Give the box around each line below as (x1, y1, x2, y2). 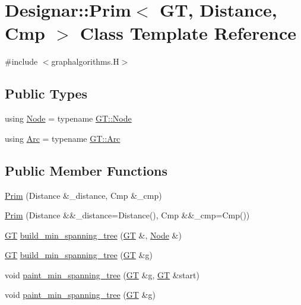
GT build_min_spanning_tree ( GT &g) (5, 249, 153, 261)
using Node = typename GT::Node (5, 112, 132, 125)
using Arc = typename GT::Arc (5, 132, 121, 144)
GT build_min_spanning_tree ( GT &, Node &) (5, 228, 182, 241)
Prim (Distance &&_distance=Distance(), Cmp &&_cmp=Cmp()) (5, 209, 250, 221)
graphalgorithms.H (51, 55, 119, 68)
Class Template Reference (80, 21, 297, 45)
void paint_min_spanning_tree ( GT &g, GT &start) (5, 268, 199, 281)
